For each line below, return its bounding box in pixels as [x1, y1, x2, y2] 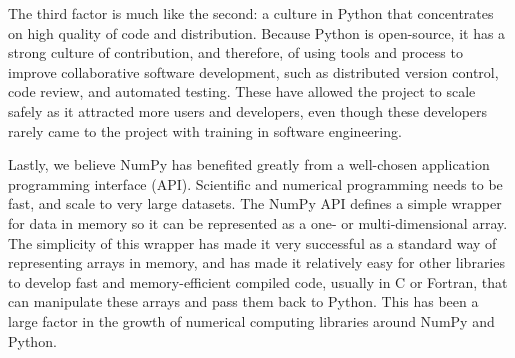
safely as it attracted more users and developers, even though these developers [8, 100, 488, 121]
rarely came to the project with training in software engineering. [8, 120, 402, 141]
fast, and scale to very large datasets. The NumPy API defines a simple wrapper [8, 193, 502, 214]
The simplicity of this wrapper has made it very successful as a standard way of [8, 232, 497, 253]
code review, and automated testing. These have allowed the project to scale [8, 81, 476, 102]
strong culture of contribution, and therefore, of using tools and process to [8, 42, 463, 63]
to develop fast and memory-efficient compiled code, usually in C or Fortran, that [8, 271, 508, 292]
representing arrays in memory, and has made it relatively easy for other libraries [8, 252, 505, 273]
